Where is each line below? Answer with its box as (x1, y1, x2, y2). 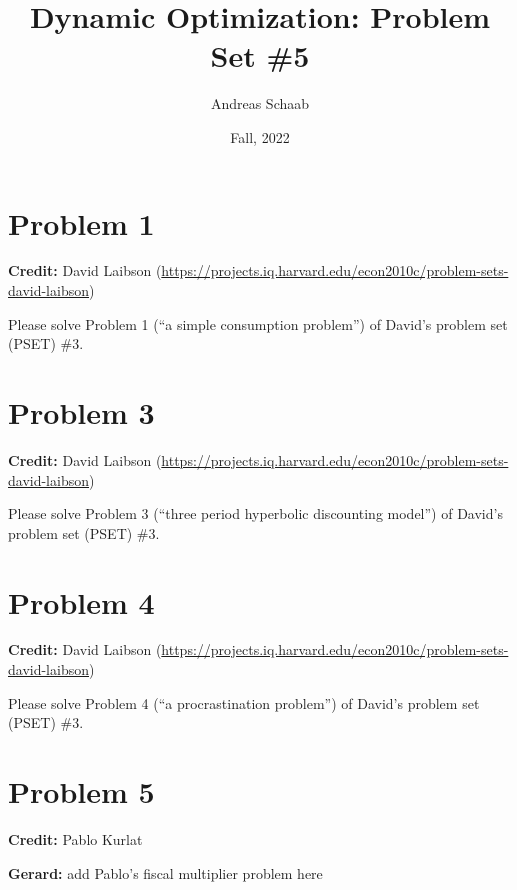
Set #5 (210, 35, 310, 76)
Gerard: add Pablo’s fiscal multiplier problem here (8, 862, 323, 883)
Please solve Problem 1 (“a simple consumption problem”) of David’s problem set (8, 313, 508, 334)
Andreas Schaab (210, 93, 310, 114)
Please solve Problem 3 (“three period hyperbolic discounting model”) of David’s (8, 503, 503, 524)
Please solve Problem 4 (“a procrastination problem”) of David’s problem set (8, 692, 480, 713)
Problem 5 (8, 771, 155, 811)
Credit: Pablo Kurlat (8, 828, 143, 849)
